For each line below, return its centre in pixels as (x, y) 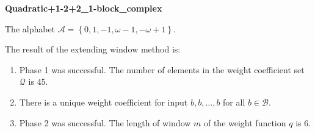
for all (234, 102)
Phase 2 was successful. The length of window (105, 122)
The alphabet (30, 28)
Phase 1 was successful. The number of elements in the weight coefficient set (162, 69)
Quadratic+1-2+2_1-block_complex (84, 8)
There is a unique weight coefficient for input (103, 102)
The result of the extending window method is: (93, 49)
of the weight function (245, 122)
